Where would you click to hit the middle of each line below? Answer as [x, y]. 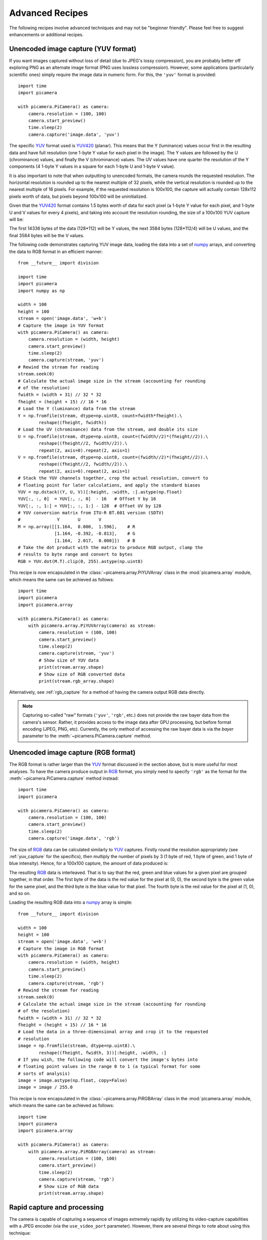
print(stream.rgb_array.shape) [77, 681]
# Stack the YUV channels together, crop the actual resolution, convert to [113, 478]
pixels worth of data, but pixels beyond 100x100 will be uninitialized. [78, 196]
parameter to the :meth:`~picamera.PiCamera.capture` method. [87, 736]
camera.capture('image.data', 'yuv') [74, 134]
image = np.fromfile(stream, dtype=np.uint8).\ [77, 1046]
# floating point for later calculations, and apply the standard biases [109, 485]
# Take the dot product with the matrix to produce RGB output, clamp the [111, 548]
